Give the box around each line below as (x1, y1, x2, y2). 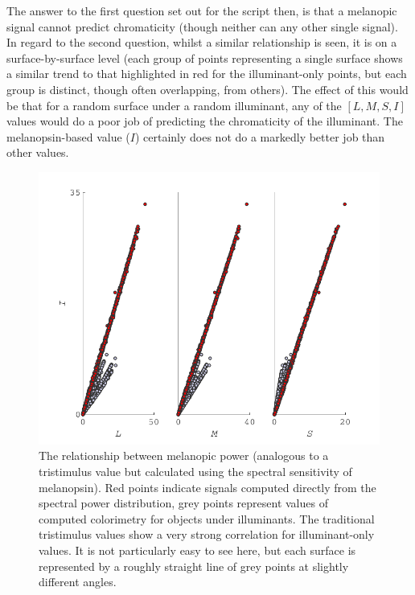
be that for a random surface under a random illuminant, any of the (6, 96, 342, 113)
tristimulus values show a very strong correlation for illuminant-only (39, 526, 375, 543)
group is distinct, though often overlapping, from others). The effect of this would (6, 80, 409, 97)
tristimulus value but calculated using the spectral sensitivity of (39, 462, 352, 479)
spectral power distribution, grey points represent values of (39, 494, 328, 511)
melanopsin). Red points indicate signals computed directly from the (39, 478, 376, 495)
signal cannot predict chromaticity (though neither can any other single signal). (6, 18, 398, 35)
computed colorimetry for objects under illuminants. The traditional (39, 510, 375, 527)
